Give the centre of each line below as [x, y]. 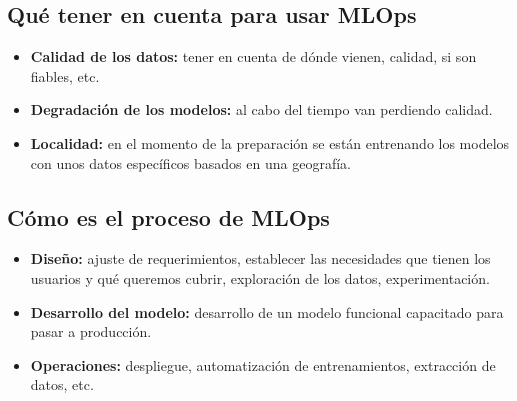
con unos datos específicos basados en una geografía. [190, 162]
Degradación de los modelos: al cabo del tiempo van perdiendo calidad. [261, 109]
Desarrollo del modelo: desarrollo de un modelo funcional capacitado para [267, 311]
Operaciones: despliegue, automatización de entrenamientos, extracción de [263, 364]
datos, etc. [62, 384]
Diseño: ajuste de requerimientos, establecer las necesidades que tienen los [260, 258]
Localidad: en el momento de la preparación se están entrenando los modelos [270, 142]
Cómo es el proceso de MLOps [168, 216]
